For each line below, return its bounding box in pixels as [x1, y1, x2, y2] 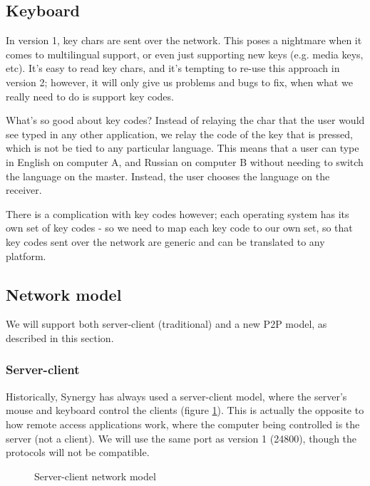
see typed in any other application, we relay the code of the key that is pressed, [6, 126, 353, 141]
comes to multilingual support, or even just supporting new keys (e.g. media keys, [6, 46, 364, 61]
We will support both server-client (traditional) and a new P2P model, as [6, 316, 327, 331]
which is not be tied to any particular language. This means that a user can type [6, 140, 359, 155]
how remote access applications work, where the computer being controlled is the [6, 416, 360, 431]
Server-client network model [34, 468, 156, 483]
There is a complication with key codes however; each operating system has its [6, 206, 349, 221]
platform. [6, 248, 46, 263]
